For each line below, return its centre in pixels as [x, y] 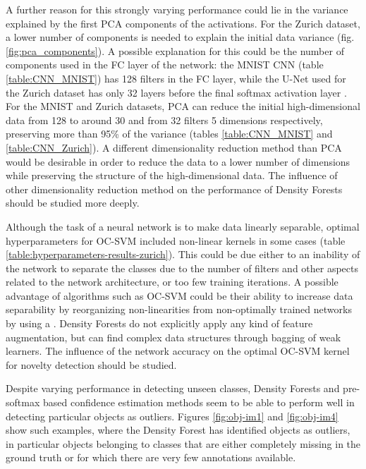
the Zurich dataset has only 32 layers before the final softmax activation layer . [176, 92]
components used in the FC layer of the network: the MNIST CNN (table [165, 65]
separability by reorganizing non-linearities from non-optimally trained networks [179, 309]
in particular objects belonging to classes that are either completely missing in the [183, 443]
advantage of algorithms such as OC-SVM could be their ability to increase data [179, 295]
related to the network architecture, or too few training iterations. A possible [172, 282]
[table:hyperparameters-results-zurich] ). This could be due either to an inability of [183, 254]
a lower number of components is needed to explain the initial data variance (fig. [180, 37]
